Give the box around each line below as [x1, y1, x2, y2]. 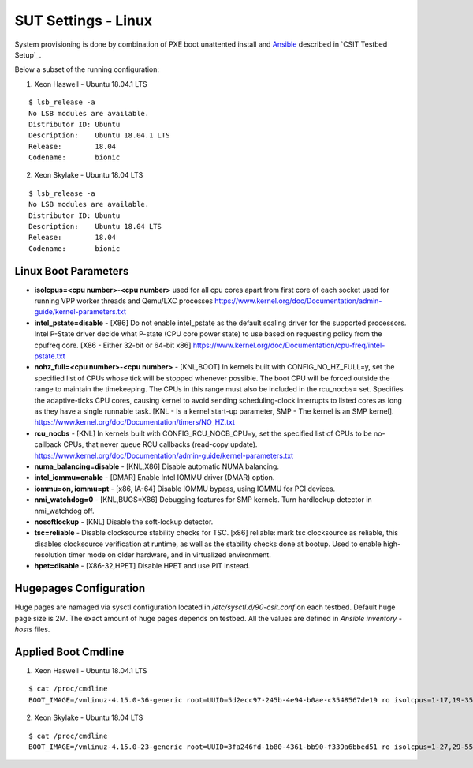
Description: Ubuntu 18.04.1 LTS [28, 131, 170, 140]
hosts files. [14, 624, 50, 635]
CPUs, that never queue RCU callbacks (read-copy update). [63, 440, 258, 449]
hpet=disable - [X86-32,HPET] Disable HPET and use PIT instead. [34, 561, 251, 571]
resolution [34, 550, 67, 560]
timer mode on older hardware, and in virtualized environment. [68, 550, 271, 560]
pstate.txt [34, 351, 66, 361]
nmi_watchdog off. [34, 506, 95, 515]
